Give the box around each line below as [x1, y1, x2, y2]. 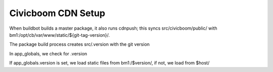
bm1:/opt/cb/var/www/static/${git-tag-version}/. [9, 32, 110, 38]
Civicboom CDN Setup [9, 8, 106, 19]
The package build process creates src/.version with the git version [9, 41, 150, 47]
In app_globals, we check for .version [9, 50, 87, 56]
